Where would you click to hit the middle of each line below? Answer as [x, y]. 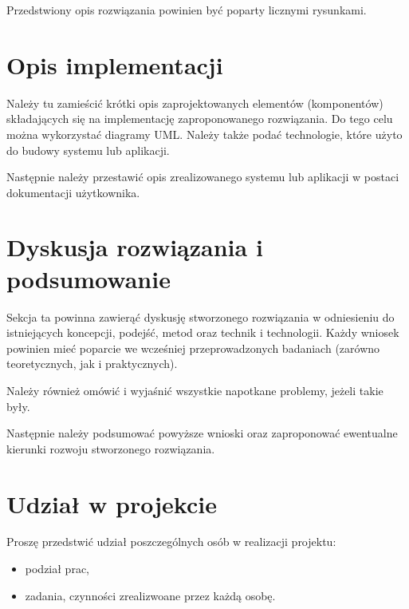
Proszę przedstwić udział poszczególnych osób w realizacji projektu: [171, 542]
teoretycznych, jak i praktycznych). [92, 364]
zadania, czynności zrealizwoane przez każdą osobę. [150, 595]
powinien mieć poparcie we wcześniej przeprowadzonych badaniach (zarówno [193, 348]
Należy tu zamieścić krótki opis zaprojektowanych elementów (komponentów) [195, 103]
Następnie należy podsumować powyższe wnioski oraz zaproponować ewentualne [202, 433]
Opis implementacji [115, 64]
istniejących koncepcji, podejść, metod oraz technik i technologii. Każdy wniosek [203, 332]
